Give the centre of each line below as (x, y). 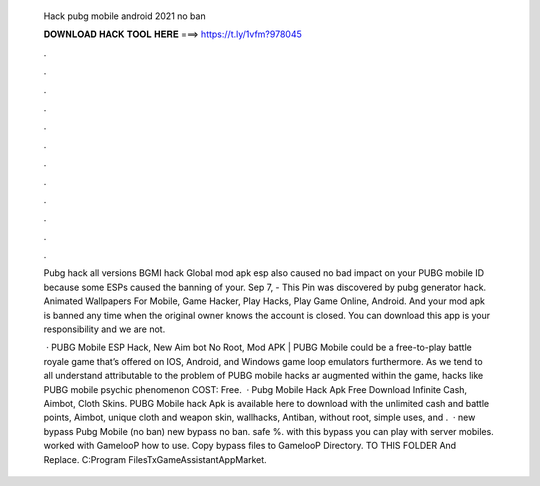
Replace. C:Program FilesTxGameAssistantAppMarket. (155, 459)
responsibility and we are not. (104, 329)
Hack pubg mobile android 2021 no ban (124, 16)
